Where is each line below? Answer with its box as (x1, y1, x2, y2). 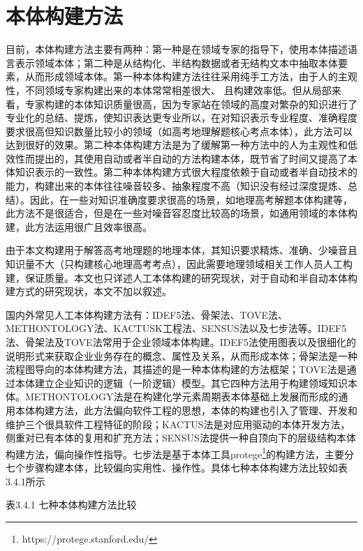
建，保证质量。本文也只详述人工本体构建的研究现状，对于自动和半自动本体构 (6, 270, 357, 285)
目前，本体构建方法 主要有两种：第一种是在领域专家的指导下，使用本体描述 (6, 42, 348, 56)
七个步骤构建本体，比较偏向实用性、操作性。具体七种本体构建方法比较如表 (6, 460, 348, 474)
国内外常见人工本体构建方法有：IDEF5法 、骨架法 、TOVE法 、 (6, 307, 288, 322)
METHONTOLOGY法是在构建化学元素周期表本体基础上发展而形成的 (24, 389, 339, 404)
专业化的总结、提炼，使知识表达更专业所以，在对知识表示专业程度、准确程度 (6, 110, 357, 125)
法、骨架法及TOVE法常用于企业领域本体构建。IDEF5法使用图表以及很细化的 (6, 335, 357, 349)
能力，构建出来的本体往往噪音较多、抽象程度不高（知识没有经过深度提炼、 (6, 179, 348, 193)
